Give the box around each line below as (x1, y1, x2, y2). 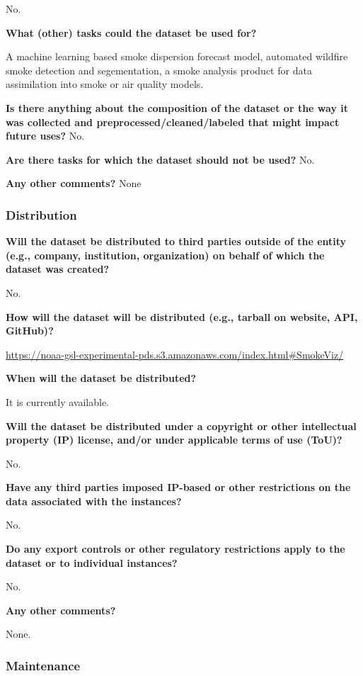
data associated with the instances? (6, 493, 182, 508)
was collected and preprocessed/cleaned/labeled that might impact (6, 114, 340, 129)
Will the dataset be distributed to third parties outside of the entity (6, 234, 347, 249)
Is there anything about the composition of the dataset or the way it (6, 100, 348, 115)
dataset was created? (6, 261, 110, 276)
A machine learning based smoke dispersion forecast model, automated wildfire (6, 49, 348, 64)
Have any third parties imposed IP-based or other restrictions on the (6, 480, 351, 495)
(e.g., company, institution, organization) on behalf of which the (6, 247, 325, 262)
